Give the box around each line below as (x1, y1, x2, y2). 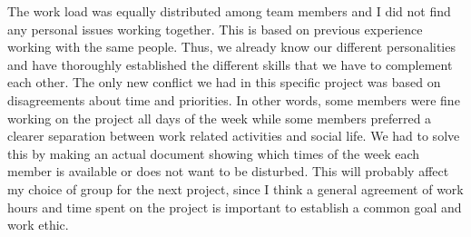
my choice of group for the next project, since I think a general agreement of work (7, 179, 464, 198)
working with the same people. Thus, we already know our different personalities (7, 37, 456, 56)
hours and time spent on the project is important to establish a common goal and (7, 197, 462, 216)
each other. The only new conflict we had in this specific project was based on (7, 73, 441, 92)
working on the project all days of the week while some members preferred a (7, 108, 432, 127)
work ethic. (7, 215, 69, 234)
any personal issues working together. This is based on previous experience (7, 19, 423, 38)
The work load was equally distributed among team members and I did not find (7, 2, 451, 20)
